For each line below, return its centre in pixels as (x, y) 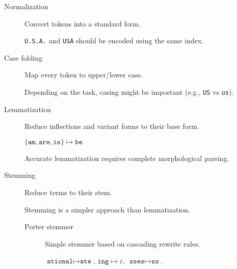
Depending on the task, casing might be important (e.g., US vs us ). (129, 92)
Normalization (26, 6)
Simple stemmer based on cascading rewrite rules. (123, 243)
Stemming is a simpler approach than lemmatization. (107, 209)
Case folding (23, 57)
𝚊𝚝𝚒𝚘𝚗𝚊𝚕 (60, 262)
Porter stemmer (49, 226)
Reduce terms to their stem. (68, 192)
